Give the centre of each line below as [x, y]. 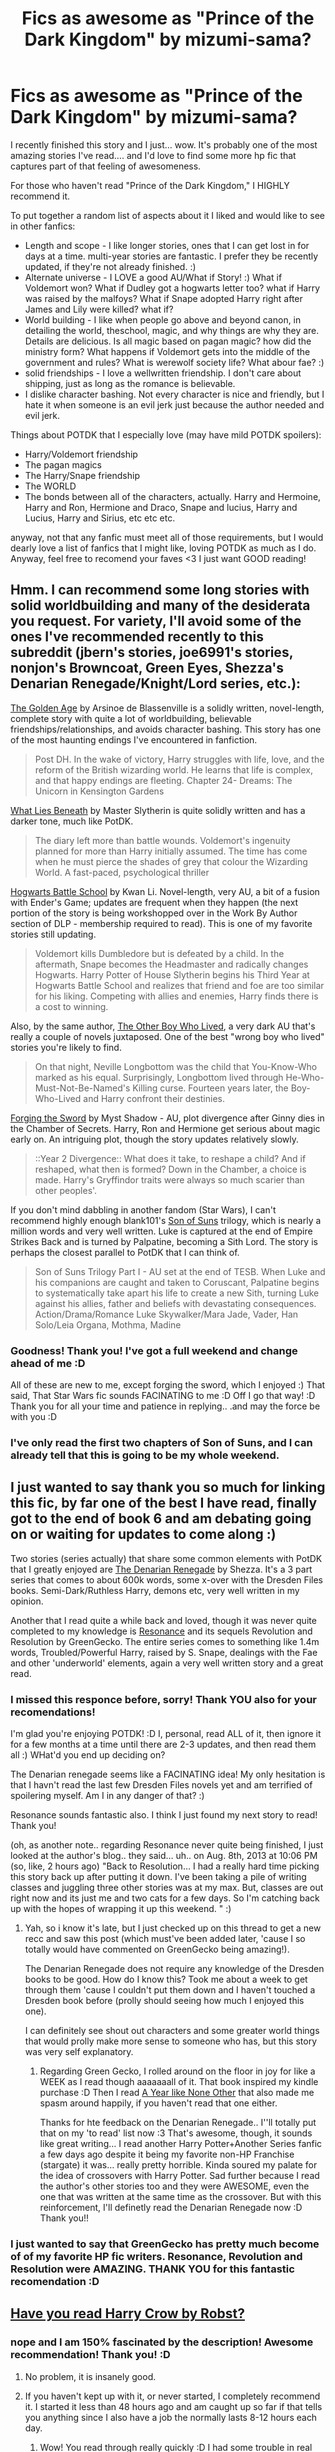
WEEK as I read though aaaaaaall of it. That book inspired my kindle [179, 2082]
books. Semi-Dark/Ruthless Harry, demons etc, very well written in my [155, 1590]
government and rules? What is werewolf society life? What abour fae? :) [174, 362]
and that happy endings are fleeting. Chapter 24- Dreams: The [163, 780]
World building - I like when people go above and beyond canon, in [163, 319]
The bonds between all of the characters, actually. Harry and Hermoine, [173, 496]
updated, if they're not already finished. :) [110, 266]
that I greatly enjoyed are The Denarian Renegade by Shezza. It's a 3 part [161, 1569]
